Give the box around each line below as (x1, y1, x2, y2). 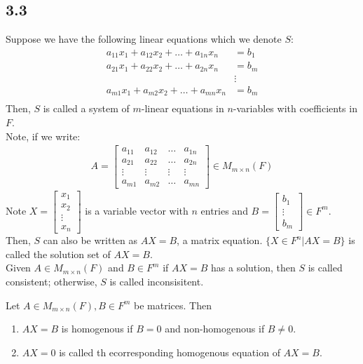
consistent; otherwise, (6, 274, 97, 288)
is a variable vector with (85, 203, 189, 217)
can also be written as (43, 233, 138, 248)
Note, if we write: (6, 128, 81, 143)
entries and (200, 203, 248, 217)
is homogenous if (61, 321, 133, 336)
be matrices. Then (134, 297, 212, 312)
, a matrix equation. (177, 233, 263, 248)
